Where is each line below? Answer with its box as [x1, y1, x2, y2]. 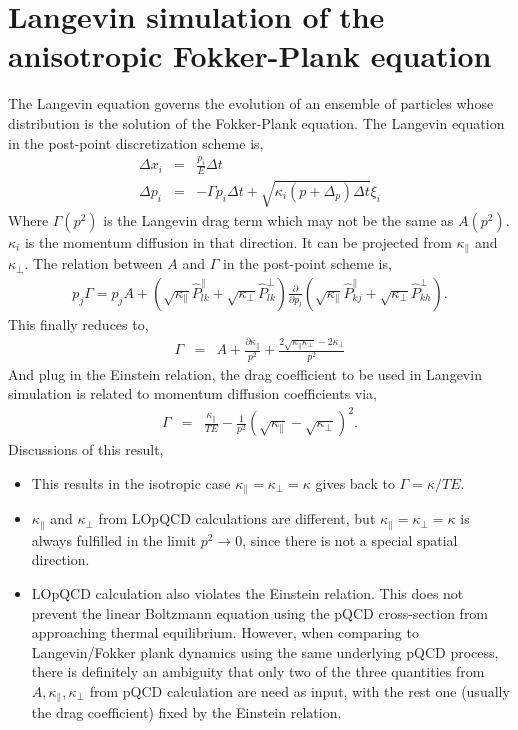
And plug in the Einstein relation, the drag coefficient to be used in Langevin [8, 363, 482, 384]
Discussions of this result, [8, 439, 164, 460]
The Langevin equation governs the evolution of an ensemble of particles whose [8, 93, 494, 114]
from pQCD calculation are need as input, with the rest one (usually [89, 680, 510, 701]
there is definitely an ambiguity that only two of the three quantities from [31, 661, 485, 682]
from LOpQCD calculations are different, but [98, 508, 376, 529]
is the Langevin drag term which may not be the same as [103, 209, 454, 230]
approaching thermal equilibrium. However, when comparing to [31, 622, 419, 643]
